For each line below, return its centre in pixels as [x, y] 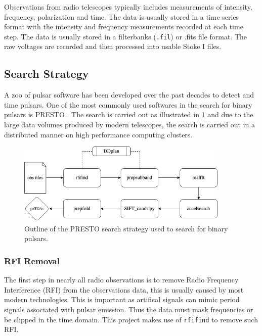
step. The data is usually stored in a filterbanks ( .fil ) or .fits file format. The [125, 36]
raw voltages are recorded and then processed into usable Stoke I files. [113, 46]
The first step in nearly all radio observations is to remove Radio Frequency [121, 280]
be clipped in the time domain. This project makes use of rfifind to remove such [131, 319]
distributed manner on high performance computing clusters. [98, 134]
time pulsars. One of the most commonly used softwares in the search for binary [128, 104]
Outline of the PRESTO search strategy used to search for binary [126, 228]
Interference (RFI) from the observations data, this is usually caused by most [124, 289]
